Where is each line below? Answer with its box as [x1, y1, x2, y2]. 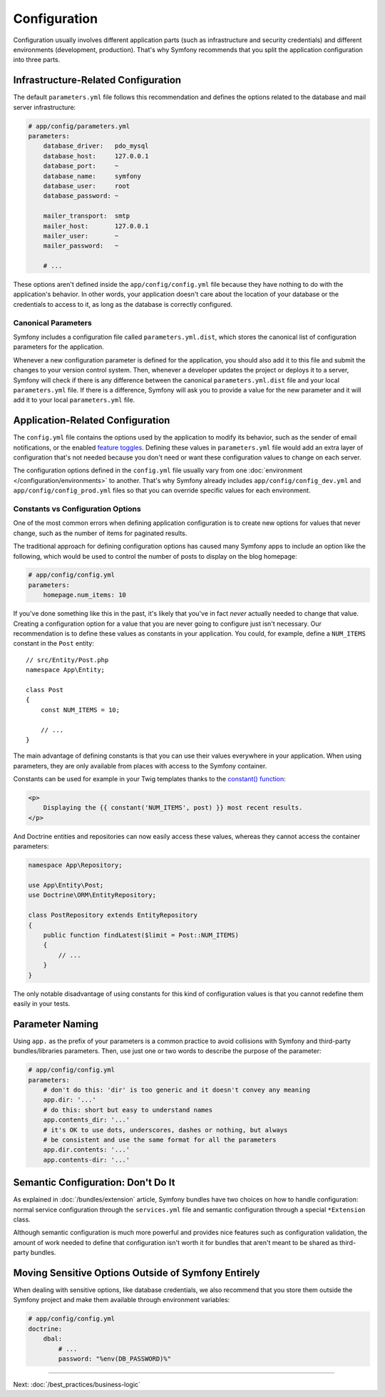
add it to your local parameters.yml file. [13, 396, 135, 405]
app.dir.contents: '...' [43, 1146, 130, 1154]
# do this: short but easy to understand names [43, 1106, 213, 1114]
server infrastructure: [13, 103, 76, 111]
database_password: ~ [43, 192, 119, 200]
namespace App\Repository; [28, 861, 123, 870]
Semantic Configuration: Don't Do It [13, 1177, 175, 1189]
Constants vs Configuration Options [13, 504, 142, 514]
